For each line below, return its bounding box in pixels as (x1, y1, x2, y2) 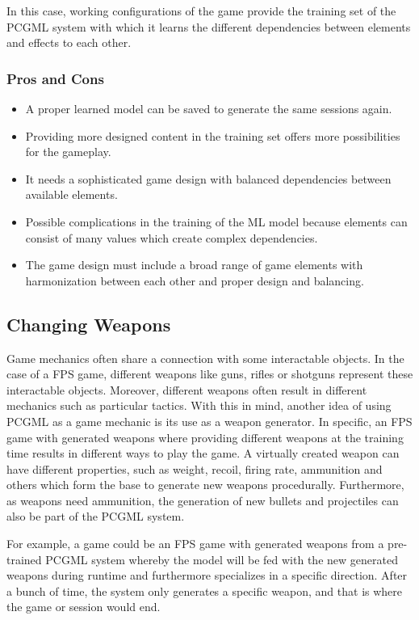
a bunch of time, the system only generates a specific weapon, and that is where (6, 582, 403, 599)
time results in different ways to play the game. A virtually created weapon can (6, 445, 400, 462)
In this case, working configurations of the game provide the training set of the (6, 2, 396, 19)
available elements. (25, 186, 118, 203)
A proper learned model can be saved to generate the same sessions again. (25, 100, 392, 116)
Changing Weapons (6, 311, 171, 336)
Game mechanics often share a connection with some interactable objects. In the (6, 349, 404, 366)
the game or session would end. (6, 598, 161, 615)
